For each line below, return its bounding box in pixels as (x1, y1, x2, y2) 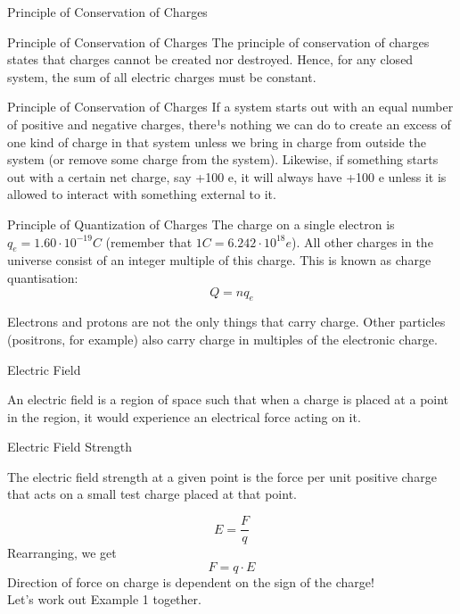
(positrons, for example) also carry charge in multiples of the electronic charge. (7, 329, 438, 348)
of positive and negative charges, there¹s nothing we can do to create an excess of (7, 114, 451, 133)
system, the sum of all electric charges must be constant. (7, 67, 316, 86)
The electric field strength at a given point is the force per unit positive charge (7, 467, 437, 485)
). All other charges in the (292, 232, 433, 251)
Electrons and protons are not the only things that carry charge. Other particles (7, 312, 446, 331)
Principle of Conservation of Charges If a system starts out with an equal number (7, 97, 454, 116)
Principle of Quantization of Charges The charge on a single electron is (7, 214, 395, 233)
